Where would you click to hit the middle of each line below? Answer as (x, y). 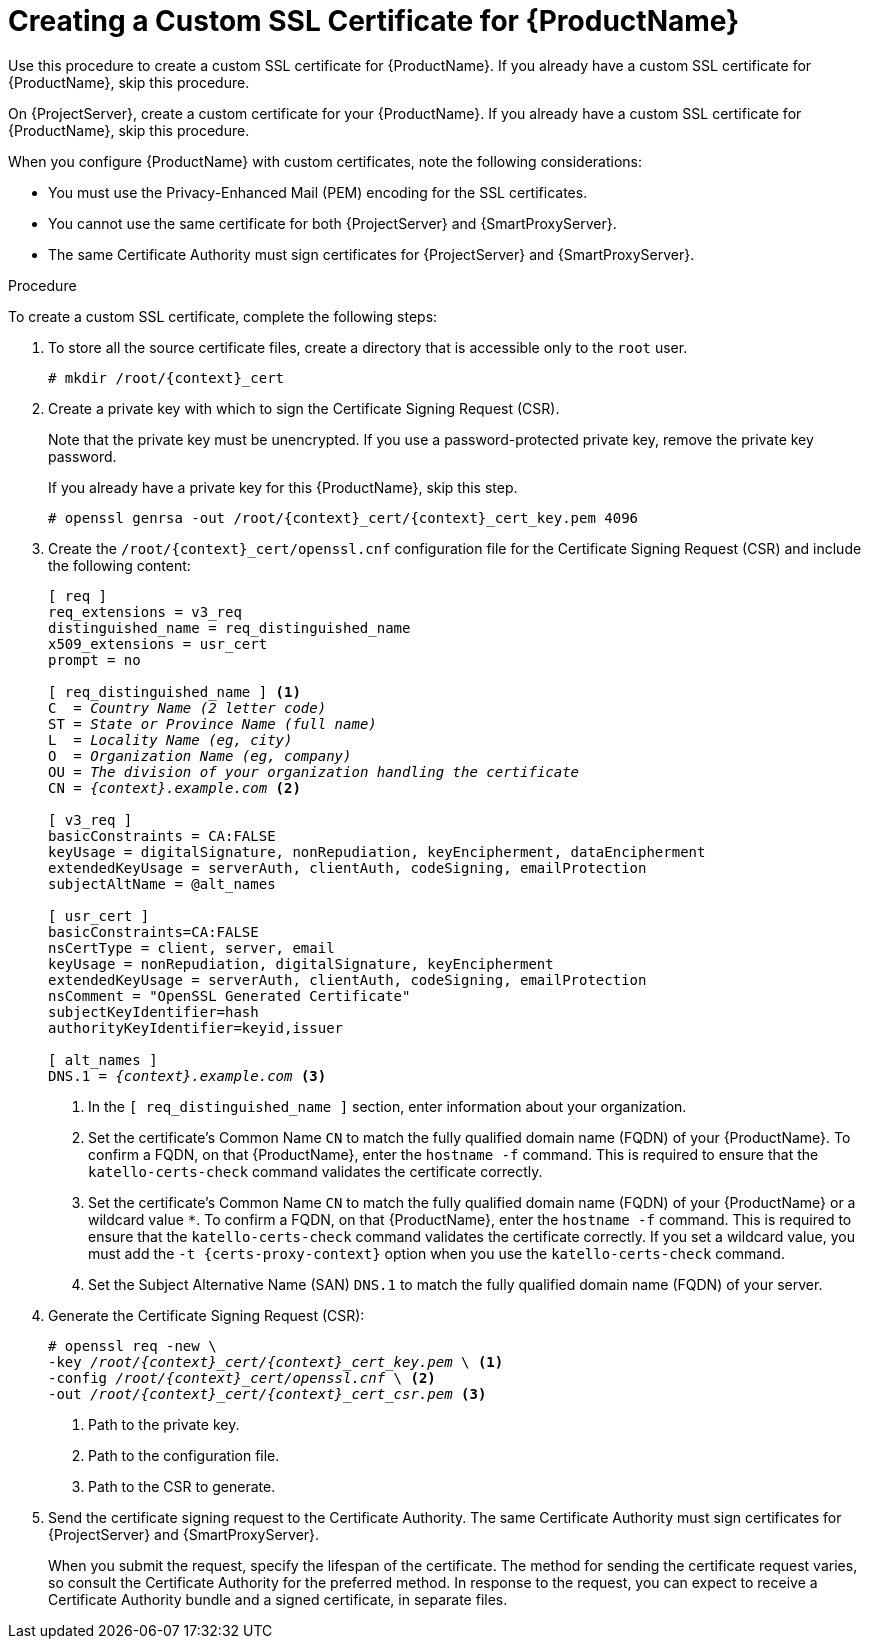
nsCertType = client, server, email (191, 947)
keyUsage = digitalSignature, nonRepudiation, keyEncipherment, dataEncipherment (377, 851)
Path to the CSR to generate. (182, 1486)
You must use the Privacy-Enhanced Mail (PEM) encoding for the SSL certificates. (318, 192)
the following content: (119, 565)
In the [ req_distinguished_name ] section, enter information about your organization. (387, 1106)
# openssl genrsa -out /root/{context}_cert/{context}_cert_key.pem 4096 (343, 517)
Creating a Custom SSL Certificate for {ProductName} (374, 21)
